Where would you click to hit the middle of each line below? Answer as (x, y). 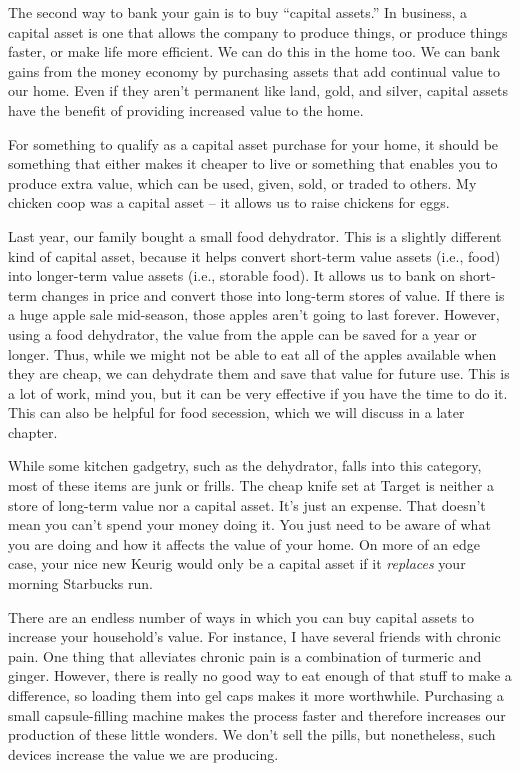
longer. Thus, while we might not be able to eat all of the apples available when (252, 353)
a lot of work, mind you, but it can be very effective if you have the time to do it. (258, 392)
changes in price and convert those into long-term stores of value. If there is (273, 294)
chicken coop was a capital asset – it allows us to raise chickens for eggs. (229, 202)
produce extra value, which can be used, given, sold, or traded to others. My (242, 182)
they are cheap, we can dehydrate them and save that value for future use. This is (259, 373)
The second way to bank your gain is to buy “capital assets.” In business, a (238, 12)
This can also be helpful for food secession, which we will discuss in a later (236, 412)
